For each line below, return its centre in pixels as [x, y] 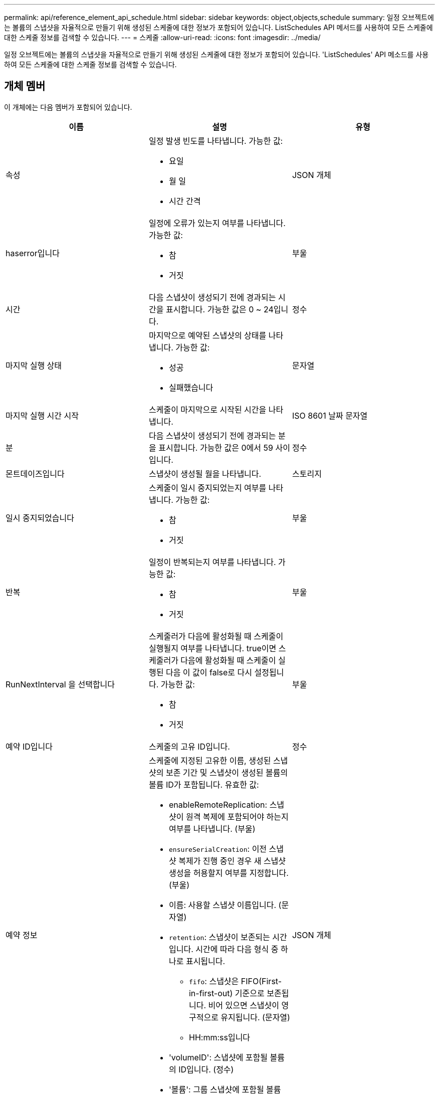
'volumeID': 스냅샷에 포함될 [218, 1057]
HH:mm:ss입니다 [220, 1037]
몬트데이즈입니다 [35, 474]
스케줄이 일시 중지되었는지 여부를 [207, 488]
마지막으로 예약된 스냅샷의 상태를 [207, 335]
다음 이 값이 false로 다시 [209, 672]
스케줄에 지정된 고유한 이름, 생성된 [210, 760]
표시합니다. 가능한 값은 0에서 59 [216, 447]
